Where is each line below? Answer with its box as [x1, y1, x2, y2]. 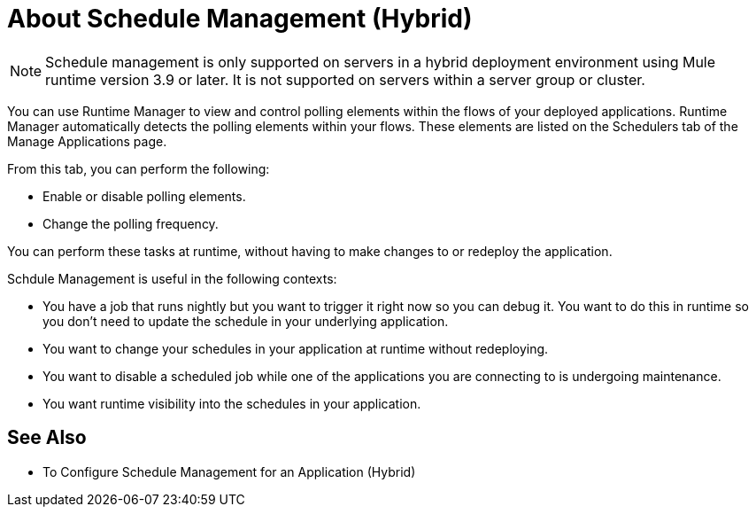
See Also [7, 426, 87, 449]
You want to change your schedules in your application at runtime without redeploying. [42, 340, 549, 356]
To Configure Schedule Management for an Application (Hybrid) [42, 463, 416, 479]
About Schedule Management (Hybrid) [7, 4, 473, 34]
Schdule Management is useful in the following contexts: [7, 270, 337, 286]
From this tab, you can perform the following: [7, 160, 270, 176]
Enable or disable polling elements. [42, 188, 246, 204]
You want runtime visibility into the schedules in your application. [42, 395, 421, 411]
